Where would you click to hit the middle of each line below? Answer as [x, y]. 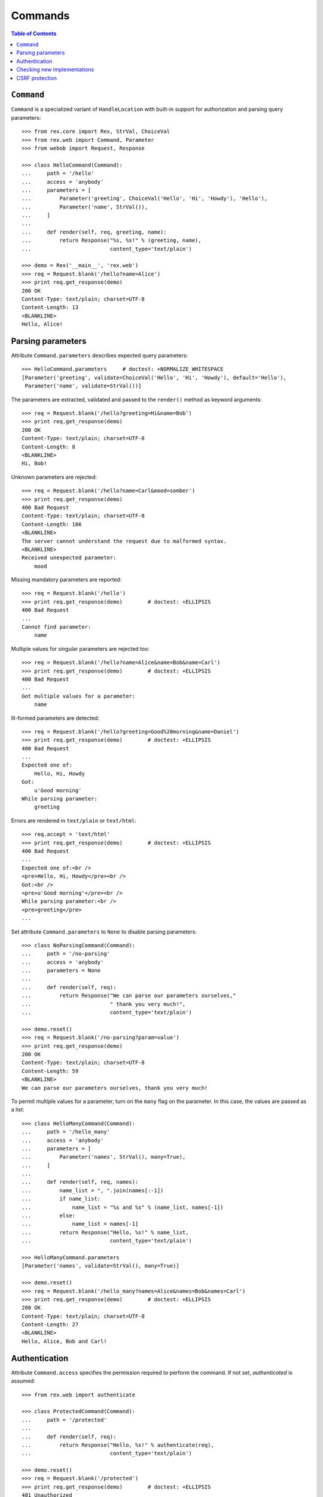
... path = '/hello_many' [66, 1132]
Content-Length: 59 [50, 1071]
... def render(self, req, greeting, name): [94, 232]
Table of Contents [34, 34]
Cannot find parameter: [57, 627]
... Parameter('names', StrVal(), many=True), [104, 1157]
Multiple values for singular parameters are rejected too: [80, 649]
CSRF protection [36, 78]
